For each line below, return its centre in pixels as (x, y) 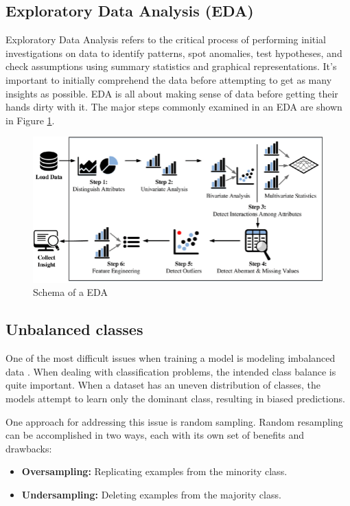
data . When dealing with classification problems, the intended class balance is (171, 371)
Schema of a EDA (70, 292)
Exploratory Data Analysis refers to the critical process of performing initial (166, 39)
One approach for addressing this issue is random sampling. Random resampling (174, 421)
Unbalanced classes (74, 329)
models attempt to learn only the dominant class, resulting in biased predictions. (175, 399)
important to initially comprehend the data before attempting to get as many (169, 79)
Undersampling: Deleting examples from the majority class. (151, 494)
